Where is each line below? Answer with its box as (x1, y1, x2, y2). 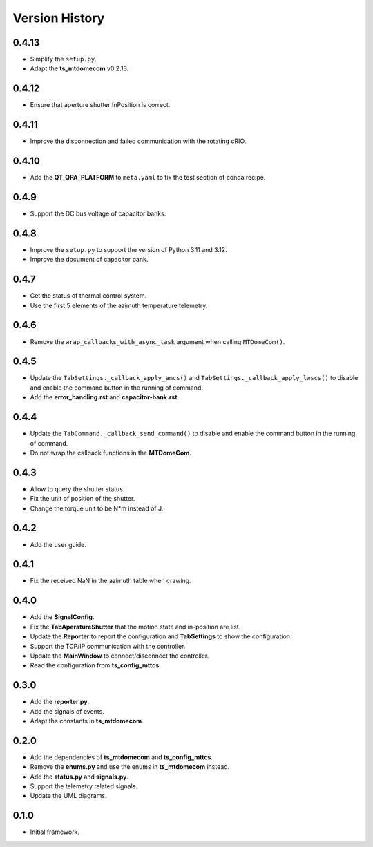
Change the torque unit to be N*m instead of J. (30, 504, 164, 513)
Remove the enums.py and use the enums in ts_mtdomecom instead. (30, 763, 230, 771)
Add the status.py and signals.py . (30, 772, 129, 781)
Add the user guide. (30, 540, 86, 549)
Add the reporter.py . (30, 698, 90, 706)
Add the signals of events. (30, 707, 105, 715)
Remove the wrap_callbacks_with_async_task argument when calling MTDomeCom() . (30, 337, 285, 345)
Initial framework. (30, 828, 79, 836)
